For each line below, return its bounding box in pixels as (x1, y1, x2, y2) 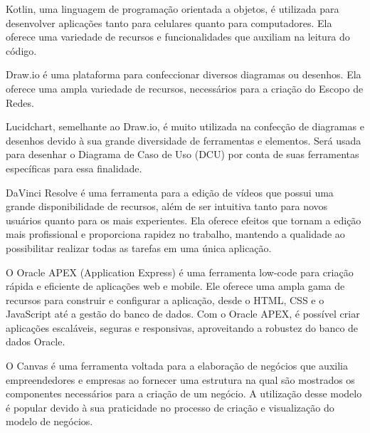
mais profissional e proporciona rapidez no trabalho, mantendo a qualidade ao (6, 226, 345, 241)
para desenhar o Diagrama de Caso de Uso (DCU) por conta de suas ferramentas (6, 147, 359, 162)
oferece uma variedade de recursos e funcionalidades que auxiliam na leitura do (6, 29, 350, 44)
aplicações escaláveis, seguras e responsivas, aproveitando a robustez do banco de (6, 320, 359, 335)
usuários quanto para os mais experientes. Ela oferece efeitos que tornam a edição (6, 212, 361, 227)
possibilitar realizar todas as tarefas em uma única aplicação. (6, 240, 272, 255)
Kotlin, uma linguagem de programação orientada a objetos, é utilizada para (6, 1, 339, 16)
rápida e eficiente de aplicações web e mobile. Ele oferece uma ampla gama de (6, 278, 345, 293)
